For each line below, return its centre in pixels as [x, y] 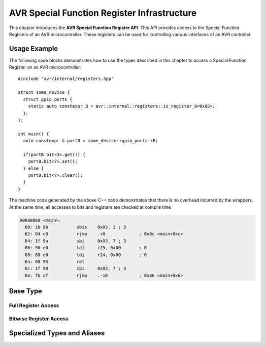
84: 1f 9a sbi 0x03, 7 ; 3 [76, 241]
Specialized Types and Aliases [57, 333]
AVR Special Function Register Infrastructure [103, 13]
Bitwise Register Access [39, 318]
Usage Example [33, 49]
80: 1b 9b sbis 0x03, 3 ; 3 [76, 227]
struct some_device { [44, 92]
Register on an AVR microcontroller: [45, 67]
